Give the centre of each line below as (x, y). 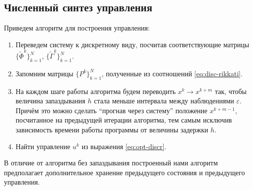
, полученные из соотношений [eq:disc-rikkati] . (172, 73)
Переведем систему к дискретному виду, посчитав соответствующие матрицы (132, 44)
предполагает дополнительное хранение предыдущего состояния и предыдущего (125, 172)
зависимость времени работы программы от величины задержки (112, 130)
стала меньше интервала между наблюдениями (164, 101)
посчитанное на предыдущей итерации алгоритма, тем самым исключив (124, 120)
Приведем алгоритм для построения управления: (77, 28)
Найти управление (43, 146)
